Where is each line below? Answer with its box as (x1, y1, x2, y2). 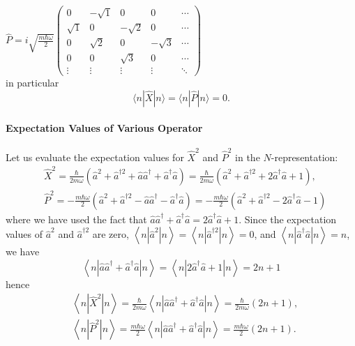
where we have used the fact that (6, 211, 147, 226)
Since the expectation (244, 211, 337, 226)
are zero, (92, 227, 129, 241)
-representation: (271, 149, 338, 164)
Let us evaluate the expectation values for (6, 149, 184, 164)
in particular (6, 75, 59, 90)
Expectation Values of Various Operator (6, 120, 203, 135)
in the (235, 149, 260, 164)
